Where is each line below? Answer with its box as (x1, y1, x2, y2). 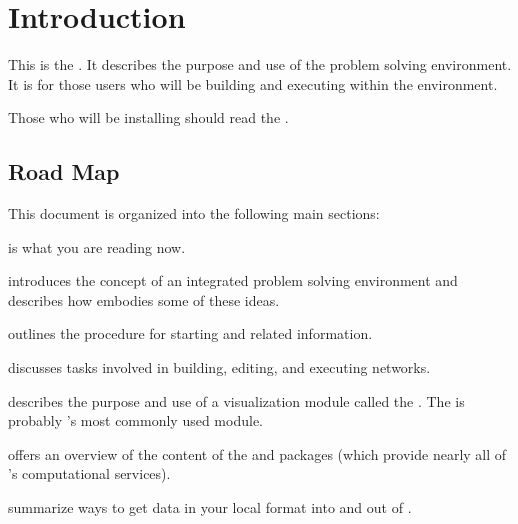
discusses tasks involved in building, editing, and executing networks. (8, 357, 431, 378)
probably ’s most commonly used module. (8, 410, 263, 431)
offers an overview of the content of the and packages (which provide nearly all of (8, 443, 507, 464)
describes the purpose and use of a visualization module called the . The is (8, 390, 465, 411)
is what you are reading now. (8, 236, 186, 257)
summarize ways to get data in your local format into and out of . (8, 497, 412, 518)
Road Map (8, 156, 120, 187)
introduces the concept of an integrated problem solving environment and (8, 270, 458, 291)
